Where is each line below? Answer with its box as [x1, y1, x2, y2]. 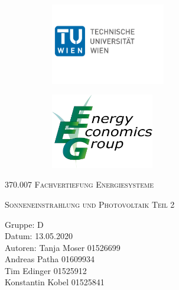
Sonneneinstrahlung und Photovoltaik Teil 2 [5, 198, 175, 210]
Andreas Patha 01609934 [5, 253, 95, 265]
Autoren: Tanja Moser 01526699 [5, 241, 121, 253]
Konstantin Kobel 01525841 [5, 276, 105, 288]
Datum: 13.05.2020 [5, 230, 73, 242]
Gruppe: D [5, 218, 44, 230]
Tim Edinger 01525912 [5, 264, 87, 276]
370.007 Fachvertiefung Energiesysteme [5, 178, 154, 191]
